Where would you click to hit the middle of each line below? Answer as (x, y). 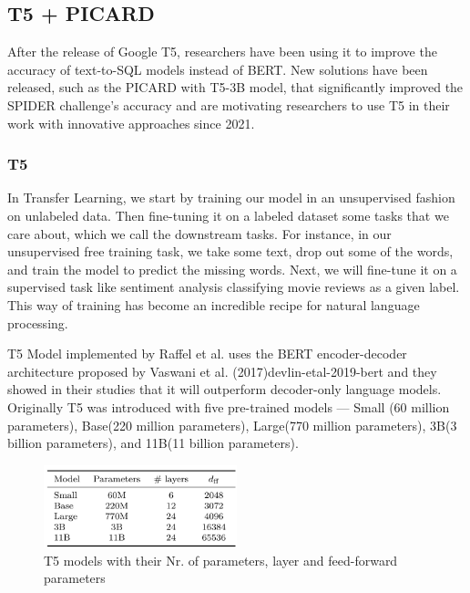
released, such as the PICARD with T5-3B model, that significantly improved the (235, 87)
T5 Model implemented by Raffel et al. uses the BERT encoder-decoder (207, 354)
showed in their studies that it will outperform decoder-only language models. (225, 389)
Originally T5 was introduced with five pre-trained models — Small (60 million (229, 406)
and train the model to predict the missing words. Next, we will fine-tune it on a (232, 269)
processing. (38, 323)
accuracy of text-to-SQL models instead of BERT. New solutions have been (218, 69)
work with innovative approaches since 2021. (131, 123)
